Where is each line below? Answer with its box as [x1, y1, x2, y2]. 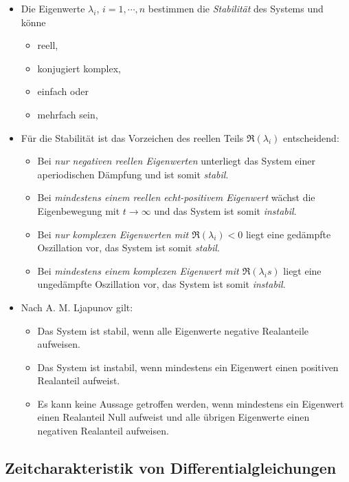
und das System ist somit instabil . [154, 203, 297, 218]
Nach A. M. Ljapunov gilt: [21, 300, 133, 314]
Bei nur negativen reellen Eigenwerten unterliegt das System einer [37, 154, 315, 168]
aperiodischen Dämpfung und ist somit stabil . [37, 167, 229, 181]
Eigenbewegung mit [37, 203, 120, 218]
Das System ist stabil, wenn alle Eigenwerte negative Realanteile [37, 323, 309, 337]
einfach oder [37, 84, 89, 98]
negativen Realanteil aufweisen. [37, 423, 169, 438]
